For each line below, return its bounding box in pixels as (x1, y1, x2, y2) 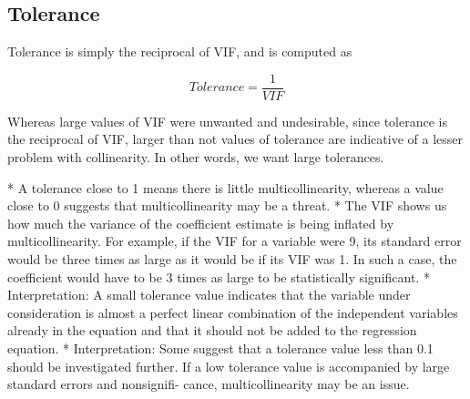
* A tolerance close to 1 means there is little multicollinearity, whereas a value (7, 178, 444, 197)
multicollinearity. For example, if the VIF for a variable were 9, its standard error (7, 231, 462, 251)
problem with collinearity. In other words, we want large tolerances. (7, 148, 384, 167)
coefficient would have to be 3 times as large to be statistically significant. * (7, 267, 430, 286)
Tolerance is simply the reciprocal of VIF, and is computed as (7, 42, 352, 61)
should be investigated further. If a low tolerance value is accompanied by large (7, 356, 450, 375)
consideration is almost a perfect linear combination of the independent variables (7, 302, 458, 322)
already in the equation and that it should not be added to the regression (7, 321, 417, 340)
